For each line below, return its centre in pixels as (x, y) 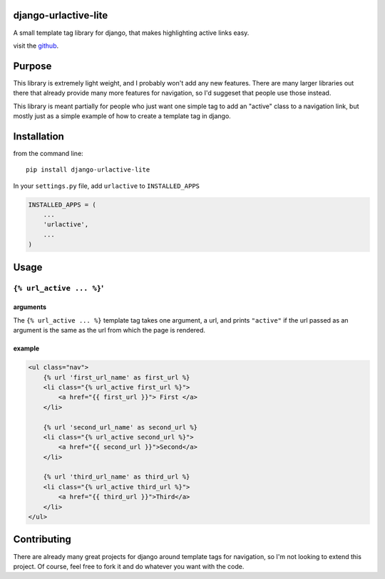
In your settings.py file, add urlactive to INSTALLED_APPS (106, 186)
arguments (30, 307)
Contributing (42, 539)
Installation (38, 136)
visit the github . (36, 46)
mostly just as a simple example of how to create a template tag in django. (122, 116)
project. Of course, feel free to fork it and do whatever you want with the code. (129, 566)
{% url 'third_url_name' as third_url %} (117, 477)
